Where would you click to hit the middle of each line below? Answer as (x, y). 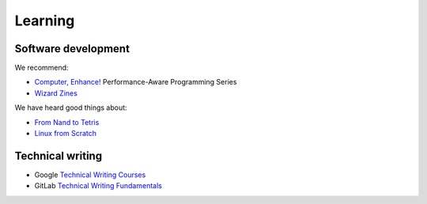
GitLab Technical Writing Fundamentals (98, 186)
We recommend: (42, 68)
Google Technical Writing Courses (90, 175)
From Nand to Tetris (67, 122)
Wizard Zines (56, 93)
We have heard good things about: (71, 108)
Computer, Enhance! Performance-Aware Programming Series (136, 82)
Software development (72, 49)
